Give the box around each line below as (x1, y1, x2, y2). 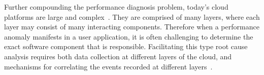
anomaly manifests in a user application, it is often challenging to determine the (4, 31, 253, 42)
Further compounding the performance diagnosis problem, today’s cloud (4, 2, 228, 12)
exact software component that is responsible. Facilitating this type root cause (4, 41, 248, 52)
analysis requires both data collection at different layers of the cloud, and (4, 51, 232, 61)
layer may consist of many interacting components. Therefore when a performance (4, 21, 259, 32)
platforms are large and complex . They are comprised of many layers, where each (4, 11, 260, 22)
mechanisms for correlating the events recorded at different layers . (4, 61, 213, 71)
